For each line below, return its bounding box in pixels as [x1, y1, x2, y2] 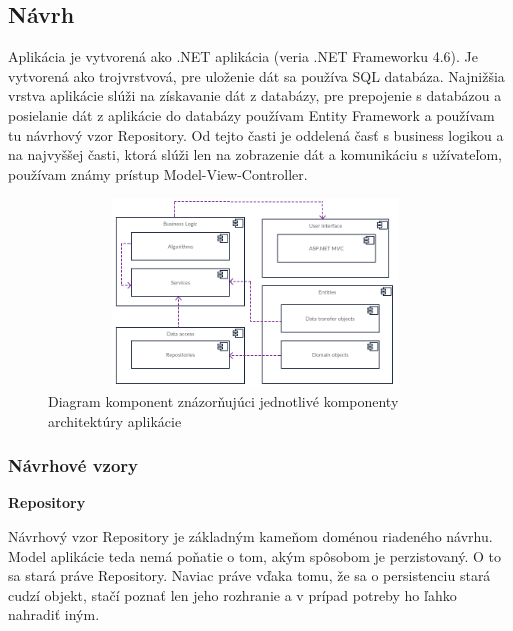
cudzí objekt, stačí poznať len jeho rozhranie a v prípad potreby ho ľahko [8, 584, 457, 605]
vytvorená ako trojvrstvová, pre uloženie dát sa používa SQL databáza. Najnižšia [8, 65, 505, 86]
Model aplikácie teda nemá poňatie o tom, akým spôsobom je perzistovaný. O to [8, 545, 501, 566]
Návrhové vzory [8, 453, 139, 478]
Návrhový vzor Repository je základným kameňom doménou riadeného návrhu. [8, 525, 493, 546]
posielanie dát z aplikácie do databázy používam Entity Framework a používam [8, 104, 495, 125]
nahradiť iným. [8, 604, 100, 625]
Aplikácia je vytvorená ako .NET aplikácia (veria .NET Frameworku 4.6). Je [8, 46, 478, 67]
